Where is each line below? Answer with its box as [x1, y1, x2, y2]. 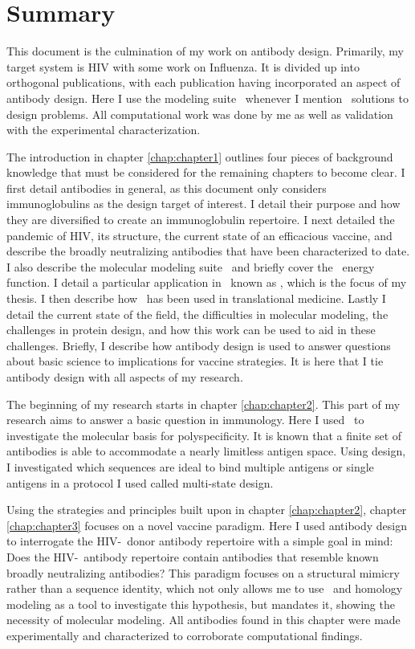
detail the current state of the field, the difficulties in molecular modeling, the [6, 305, 389, 322]
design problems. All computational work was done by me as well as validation [6, 105, 393, 122]
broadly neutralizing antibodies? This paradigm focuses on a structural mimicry [6, 564, 400, 581]
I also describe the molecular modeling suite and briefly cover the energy [6, 258, 375, 275]
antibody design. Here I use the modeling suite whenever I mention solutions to [6, 89, 409, 106]
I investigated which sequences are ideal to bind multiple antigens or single [6, 458, 374, 475]
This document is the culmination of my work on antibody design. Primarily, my [6, 43, 404, 59]
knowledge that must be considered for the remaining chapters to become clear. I [6, 164, 405, 181]
